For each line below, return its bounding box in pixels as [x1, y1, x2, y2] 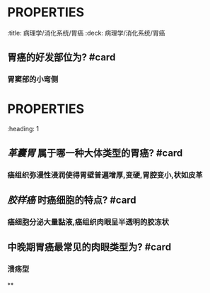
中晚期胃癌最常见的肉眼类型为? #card [7, 241, 172, 253]
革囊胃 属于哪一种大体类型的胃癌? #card [7, 147, 183, 159]
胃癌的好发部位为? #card [7, 51, 116, 64]
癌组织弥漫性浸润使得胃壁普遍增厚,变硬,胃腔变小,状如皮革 [7, 170, 203, 179]
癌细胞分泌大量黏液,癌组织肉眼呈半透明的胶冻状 [7, 217, 170, 227]
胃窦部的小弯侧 [7, 74, 59, 84]
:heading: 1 [7, 125, 39, 133]
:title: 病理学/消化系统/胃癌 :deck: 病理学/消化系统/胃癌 [7, 28, 165, 37]
